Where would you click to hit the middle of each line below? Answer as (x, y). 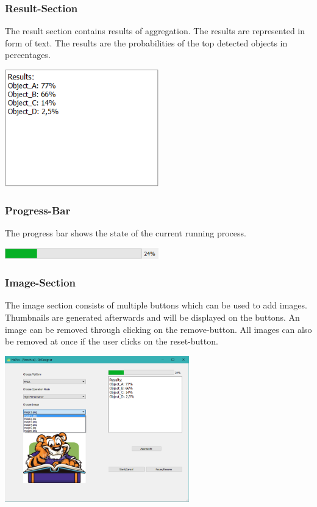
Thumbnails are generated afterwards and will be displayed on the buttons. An (152, 317)
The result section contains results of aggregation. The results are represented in (155, 31)
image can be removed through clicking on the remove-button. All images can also (158, 329)
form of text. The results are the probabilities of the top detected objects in (146, 42)
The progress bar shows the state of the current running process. (126, 232)
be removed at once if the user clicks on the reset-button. (112, 341)
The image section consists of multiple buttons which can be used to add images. (156, 305)
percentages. (28, 55)
